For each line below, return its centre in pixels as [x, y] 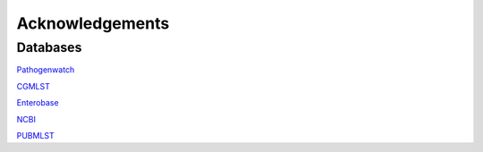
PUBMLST [36, 135]
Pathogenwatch [46, 70]
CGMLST [34, 86]
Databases [49, 47]
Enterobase [38, 103]
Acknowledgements [93, 23]
